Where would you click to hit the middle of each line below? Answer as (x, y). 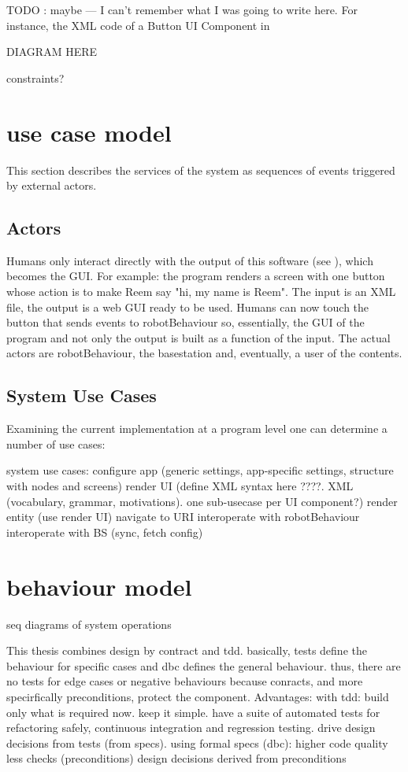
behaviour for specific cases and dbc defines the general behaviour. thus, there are (204, 665)
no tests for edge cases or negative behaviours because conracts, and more (185, 681)
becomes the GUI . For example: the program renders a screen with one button (196, 276)
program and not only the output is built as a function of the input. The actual (198, 337)
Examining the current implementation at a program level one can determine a (197, 428)
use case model (89, 132)
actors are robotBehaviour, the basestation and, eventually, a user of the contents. (204, 353)
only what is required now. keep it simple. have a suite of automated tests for (193, 712)
